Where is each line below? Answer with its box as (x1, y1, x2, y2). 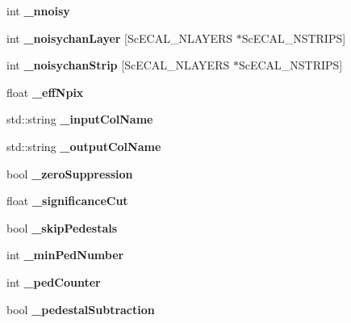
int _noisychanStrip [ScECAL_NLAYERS (6, 57, 230, 73)
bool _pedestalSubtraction (6, 300, 155, 317)
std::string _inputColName (6, 111, 153, 128)
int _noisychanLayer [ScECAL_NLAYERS (6, 29, 233, 46)
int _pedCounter (6, 273, 101, 290)
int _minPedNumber (6, 246, 124, 263)
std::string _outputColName (6, 137, 161, 154)
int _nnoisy (6, 2, 70, 19)
